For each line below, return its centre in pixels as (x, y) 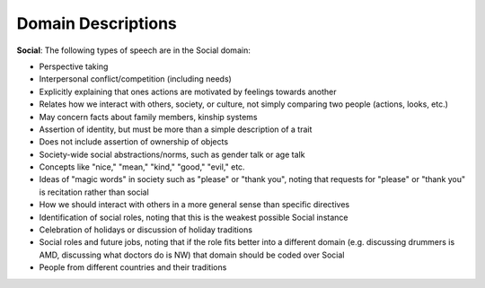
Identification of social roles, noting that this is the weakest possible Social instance (194, 217)
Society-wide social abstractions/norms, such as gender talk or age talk (172, 154)
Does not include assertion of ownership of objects (134, 142)
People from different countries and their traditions (133, 267)
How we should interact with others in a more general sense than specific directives (194, 205)
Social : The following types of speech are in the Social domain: (133, 50)
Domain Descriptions (97, 23)
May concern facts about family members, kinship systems (148, 117)
